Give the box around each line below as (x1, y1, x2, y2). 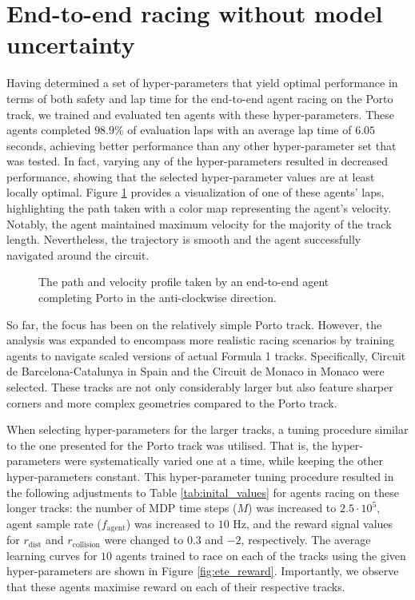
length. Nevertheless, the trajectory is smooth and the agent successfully (6, 231, 361, 248)
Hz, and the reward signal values (233, 515, 393, 531)
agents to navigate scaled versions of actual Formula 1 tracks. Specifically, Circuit (6, 347, 406, 364)
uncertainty (6, 28, 135, 61)
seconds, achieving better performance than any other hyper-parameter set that (6, 137, 397, 153)
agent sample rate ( (6, 515, 102, 531)
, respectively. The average (241, 531, 371, 548)
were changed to (104, 531, 184, 548)
